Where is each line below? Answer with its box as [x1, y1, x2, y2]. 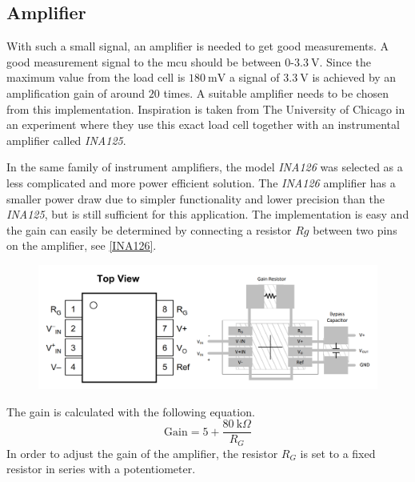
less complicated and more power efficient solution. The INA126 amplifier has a [6, 174, 396, 191]
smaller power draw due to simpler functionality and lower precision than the [6, 190, 385, 207]
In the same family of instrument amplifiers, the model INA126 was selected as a [6, 159, 403, 175]
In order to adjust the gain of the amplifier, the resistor [6, 444, 278, 461]
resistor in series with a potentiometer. [6, 460, 196, 477]
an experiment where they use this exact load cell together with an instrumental [6, 116, 400, 133]
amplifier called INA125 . [6, 131, 126, 148]
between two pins [313, 221, 397, 238]
